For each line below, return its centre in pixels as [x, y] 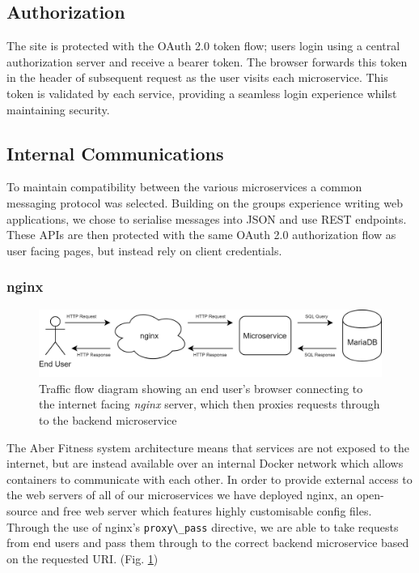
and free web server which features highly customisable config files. [206, 510]
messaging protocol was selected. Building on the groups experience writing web [205, 202]
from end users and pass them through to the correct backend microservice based [208, 543]
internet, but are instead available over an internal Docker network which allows [205, 463]
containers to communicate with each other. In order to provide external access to [209, 479]
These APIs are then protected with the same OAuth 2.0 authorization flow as [201, 235]
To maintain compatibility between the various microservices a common [184, 187]
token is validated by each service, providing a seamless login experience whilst [202, 93]
